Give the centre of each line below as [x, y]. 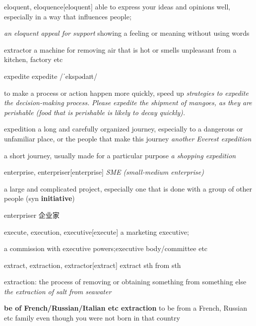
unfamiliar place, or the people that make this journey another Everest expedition [128, 138]
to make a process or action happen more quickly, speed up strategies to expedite [126, 93]
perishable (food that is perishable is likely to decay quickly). [95, 112]
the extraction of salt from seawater [58, 291]
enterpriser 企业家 [32, 215]
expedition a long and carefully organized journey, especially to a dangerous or [124, 129]
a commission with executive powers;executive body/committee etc [106, 248]
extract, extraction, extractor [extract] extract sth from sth [93, 265]
